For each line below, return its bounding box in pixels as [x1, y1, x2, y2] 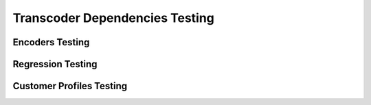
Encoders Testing [12, 36, 90, 48]
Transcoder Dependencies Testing [12, 10, 214, 25]
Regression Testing [12, 58, 98, 70]
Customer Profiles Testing [12, 80, 127, 92]
